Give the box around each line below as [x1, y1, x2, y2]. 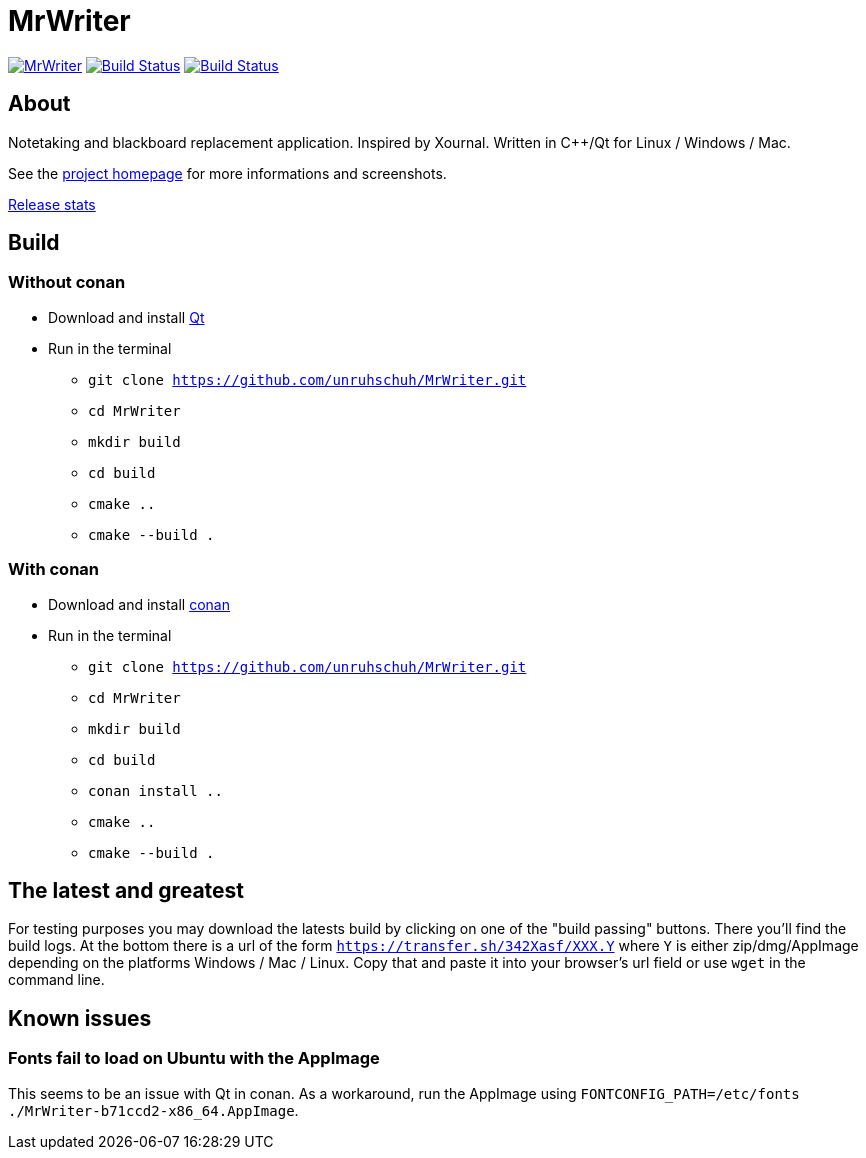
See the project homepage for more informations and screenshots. [8, 164, 447, 182]
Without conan [8, 272, 126, 293]
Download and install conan [48, 595, 230, 613]
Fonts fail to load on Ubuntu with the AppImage [8, 1048, 380, 1069]
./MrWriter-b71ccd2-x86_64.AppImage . [8, 1101, 299, 1119]
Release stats [8, 195, 96, 213]
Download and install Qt [48, 308, 205, 326]
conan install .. [88, 782, 223, 799]
